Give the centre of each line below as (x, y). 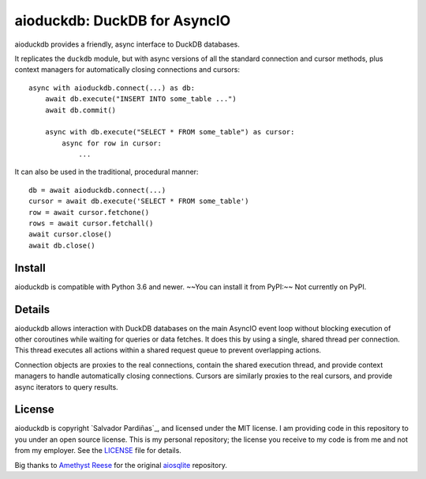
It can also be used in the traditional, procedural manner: (106, 172)
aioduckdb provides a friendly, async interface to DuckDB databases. (127, 44)
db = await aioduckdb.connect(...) (97, 190)
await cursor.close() (70, 234)
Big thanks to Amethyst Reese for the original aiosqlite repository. (121, 465)
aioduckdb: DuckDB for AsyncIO (123, 21)
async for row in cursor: (112, 143)
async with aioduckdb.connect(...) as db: (112, 88)
